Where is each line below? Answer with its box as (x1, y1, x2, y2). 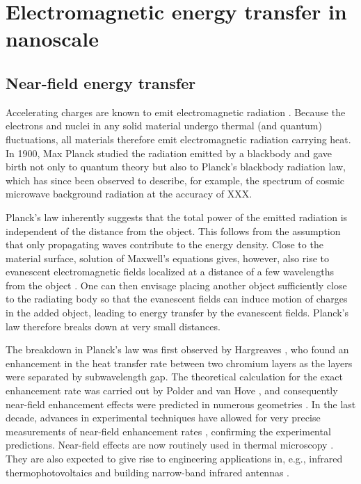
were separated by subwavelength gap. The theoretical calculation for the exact (6, 369, 343, 384)
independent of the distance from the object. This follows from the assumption (6, 223, 341, 238)
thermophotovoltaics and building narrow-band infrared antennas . (6, 465, 290, 479)
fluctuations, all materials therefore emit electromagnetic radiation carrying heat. (6, 131, 351, 146)
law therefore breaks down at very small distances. (6, 318, 220, 333)
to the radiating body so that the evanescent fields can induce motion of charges (6, 291, 348, 306)
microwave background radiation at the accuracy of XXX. (6, 186, 252, 201)
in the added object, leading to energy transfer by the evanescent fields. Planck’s (6, 305, 348, 320)
